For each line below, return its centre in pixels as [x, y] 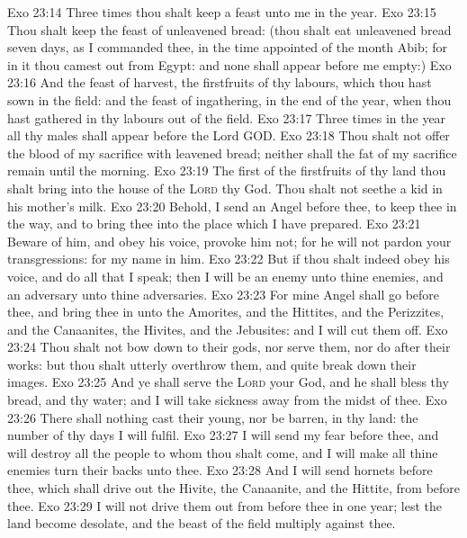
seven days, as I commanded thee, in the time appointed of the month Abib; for [228, 47]
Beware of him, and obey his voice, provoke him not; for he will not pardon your [229, 241]
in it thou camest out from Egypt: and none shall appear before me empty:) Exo [229, 64]
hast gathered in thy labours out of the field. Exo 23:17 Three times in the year [227, 117]
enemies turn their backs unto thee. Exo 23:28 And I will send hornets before [220, 470]
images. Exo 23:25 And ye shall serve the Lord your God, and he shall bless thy [228, 382]
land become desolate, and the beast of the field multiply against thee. [202, 523]
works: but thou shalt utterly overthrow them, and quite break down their [212, 364]
